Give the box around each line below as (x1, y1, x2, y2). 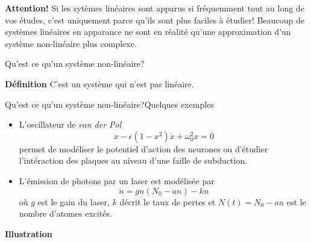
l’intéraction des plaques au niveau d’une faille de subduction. (19, 154, 248, 167)
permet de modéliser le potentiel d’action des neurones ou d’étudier (19, 142, 268, 155)
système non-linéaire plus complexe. (5, 37, 137, 49)
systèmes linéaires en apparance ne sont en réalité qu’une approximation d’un (5, 25, 291, 38)
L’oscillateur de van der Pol (19, 118, 122, 131)
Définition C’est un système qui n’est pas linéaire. (5, 77, 194, 90)
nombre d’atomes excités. (19, 207, 112, 220)
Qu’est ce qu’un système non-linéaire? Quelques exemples (5, 98, 214, 110)
